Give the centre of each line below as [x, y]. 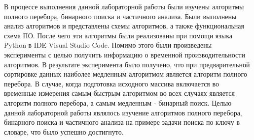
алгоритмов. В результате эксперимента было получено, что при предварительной [127, 64]
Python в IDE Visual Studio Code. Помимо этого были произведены [108, 45]
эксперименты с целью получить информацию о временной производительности [125, 54]
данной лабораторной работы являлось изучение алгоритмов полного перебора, [123, 112]
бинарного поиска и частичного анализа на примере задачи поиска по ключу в [122, 122]
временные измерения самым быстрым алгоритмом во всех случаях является [119, 93]
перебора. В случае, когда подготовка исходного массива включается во [111, 83]
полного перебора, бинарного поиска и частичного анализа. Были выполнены [120, 16]
